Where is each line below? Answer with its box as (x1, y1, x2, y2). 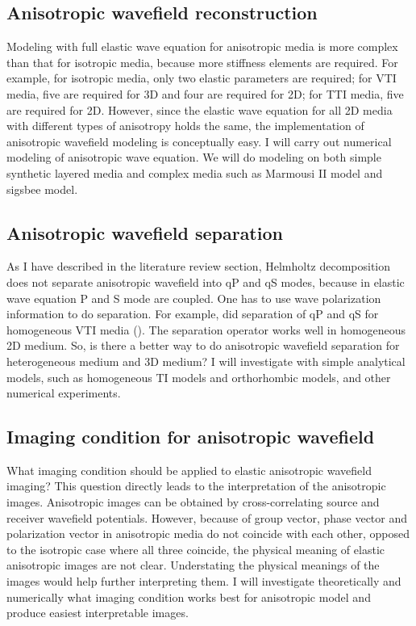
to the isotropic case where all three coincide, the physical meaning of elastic (6, 540, 385, 557)
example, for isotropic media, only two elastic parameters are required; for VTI (6, 69, 397, 86)
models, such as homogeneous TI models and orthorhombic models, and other (6, 368, 391, 385)
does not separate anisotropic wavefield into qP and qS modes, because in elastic (6, 273, 405, 290)
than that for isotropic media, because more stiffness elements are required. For (6, 53, 398, 70)
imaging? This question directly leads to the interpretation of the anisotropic (6, 477, 386, 494)
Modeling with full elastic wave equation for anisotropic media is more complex (6, 38, 398, 55)
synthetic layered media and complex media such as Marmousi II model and (6, 164, 383, 181)
